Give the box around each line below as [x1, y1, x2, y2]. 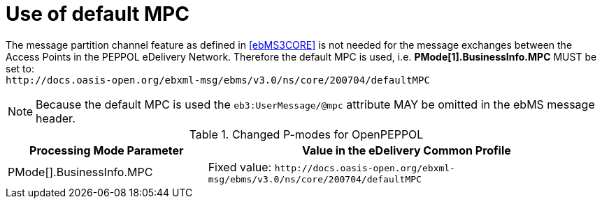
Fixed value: [208, 159, 272, 174]
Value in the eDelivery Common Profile [301, 143, 511, 157]
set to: [6, 62, 34, 74]
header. [36, 111, 76, 125]
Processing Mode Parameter [29, 143, 184, 157]
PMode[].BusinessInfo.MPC [8, 165, 153, 180]
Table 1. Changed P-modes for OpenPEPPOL [189, 127, 424, 141]
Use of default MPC [6, 2, 189, 26]
